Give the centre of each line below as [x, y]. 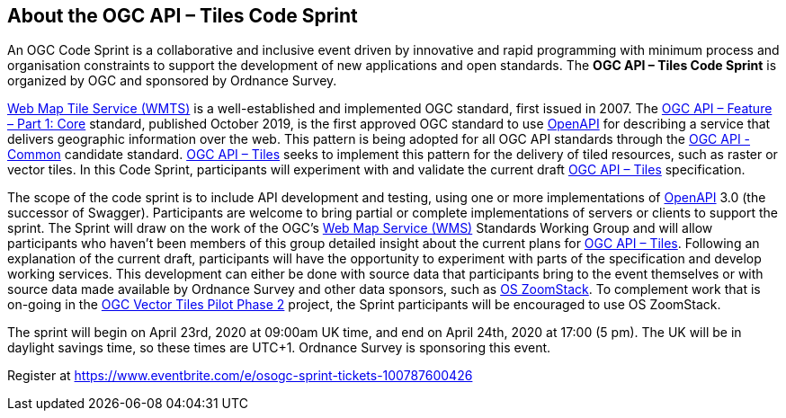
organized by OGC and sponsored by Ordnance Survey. [172, 81]
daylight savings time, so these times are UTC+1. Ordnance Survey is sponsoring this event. [279, 348]
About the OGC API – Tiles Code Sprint [183, 16]
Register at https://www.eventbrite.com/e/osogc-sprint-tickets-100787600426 [240, 376]
